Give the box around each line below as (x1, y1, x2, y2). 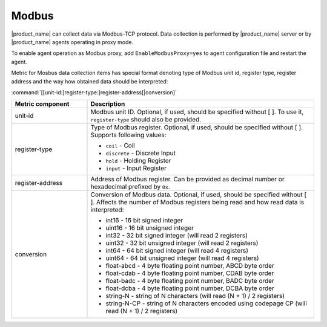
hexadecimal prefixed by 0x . (90, 183, 171, 191)
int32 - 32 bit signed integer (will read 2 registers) (105, 231, 248, 240)
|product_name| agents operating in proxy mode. (11, 38, 133, 45)
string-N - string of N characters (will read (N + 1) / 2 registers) (105, 292, 285, 300)
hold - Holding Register (105, 157, 171, 165)
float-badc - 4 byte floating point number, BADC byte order (105, 277, 275, 285)
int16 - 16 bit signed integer (105, 216, 183, 225)
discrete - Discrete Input (105, 149, 176, 157)
